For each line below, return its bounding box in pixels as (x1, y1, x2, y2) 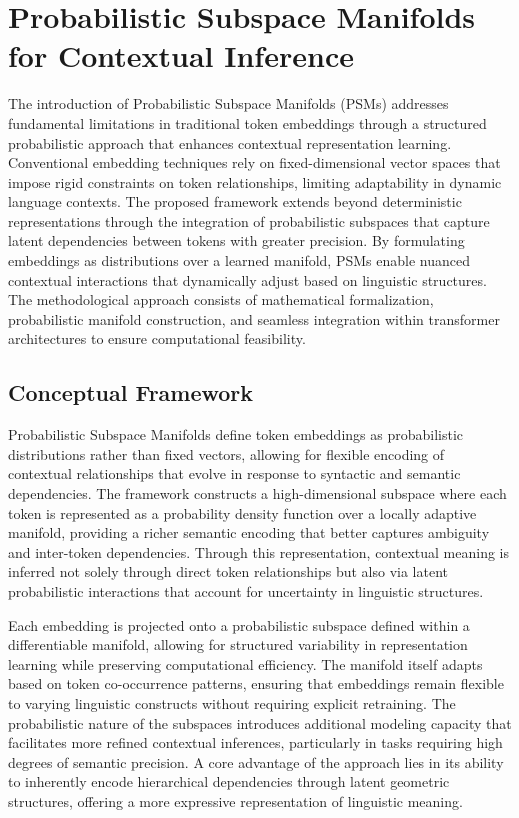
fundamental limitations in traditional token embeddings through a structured (8, 112, 487, 133)
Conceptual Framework (8, 377, 254, 408)
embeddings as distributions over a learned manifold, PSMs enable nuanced (8, 250, 470, 271)
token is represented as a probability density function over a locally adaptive (8, 502, 477, 523)
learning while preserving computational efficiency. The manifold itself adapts (8, 653, 483, 674)
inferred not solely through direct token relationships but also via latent (8, 561, 448, 582)
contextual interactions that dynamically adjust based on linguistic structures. (8, 269, 487, 290)
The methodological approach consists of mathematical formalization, (8, 289, 434, 310)
